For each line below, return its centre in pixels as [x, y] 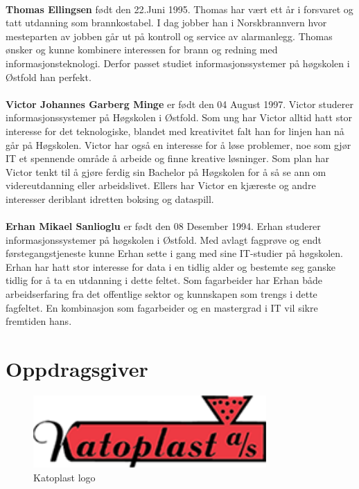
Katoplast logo [64, 478]
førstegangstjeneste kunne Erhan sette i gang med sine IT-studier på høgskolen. [174, 253]
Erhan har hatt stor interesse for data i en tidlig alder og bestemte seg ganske [171, 266]
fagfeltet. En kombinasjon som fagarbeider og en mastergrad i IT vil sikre [162, 307]
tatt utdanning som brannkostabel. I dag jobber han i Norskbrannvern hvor [166, 23]
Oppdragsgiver [77, 369]
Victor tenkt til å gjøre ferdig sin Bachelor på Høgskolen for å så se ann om [166, 171]
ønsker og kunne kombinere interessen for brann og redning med [142, 50]
